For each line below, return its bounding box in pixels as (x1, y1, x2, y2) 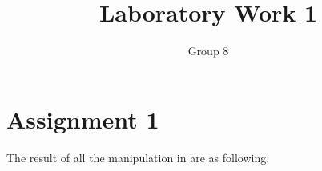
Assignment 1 (6, 102, 159, 135)
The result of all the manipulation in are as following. (6, 149, 270, 165)
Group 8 (187, 42, 229, 59)
